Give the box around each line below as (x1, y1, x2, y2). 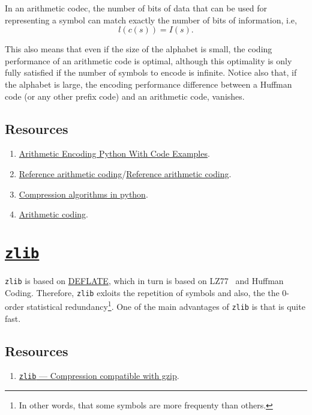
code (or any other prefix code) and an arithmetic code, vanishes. (5, 89, 245, 102)
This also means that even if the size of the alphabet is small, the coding (5, 43, 272, 55)
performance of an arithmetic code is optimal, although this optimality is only (5, 54, 292, 67)
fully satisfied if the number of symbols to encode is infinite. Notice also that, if (5, 66, 297, 79)
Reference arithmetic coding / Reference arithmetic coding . (19, 167, 232, 180)
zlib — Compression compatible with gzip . (19, 369, 179, 382)
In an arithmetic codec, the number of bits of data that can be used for (5, 2, 267, 14)
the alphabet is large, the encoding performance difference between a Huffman (5, 77, 292, 90)
